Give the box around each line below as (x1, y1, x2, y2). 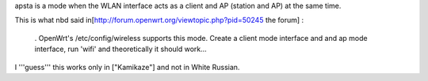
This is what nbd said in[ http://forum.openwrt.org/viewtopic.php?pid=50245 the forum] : (14, 16, 304, 25)
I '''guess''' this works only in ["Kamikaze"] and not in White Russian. (14, 62, 240, 72)
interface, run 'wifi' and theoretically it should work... (34, 44, 208, 54)
